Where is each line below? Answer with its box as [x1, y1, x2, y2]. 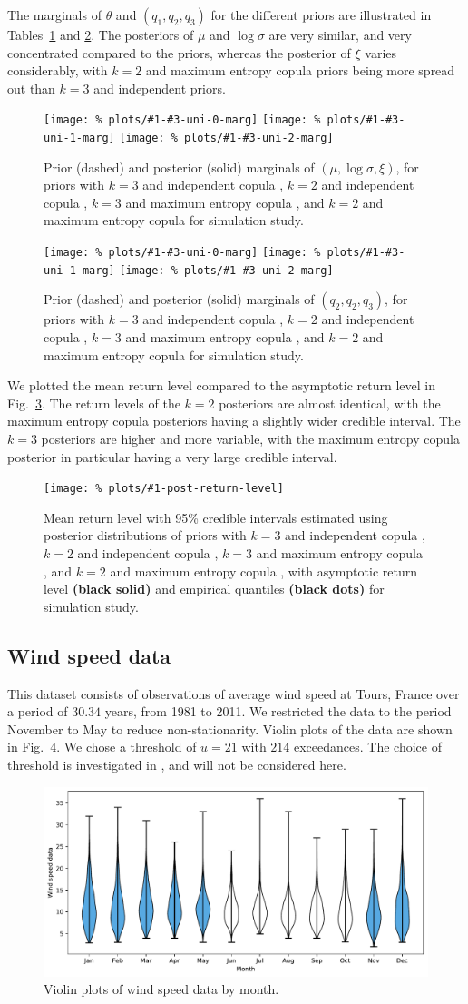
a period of [7, 702, 68, 721]
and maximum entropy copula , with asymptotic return [110, 561, 417, 580]
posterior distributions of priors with [44, 526, 247, 545]
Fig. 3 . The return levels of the [7, 393, 180, 412]
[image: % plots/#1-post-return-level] [44, 482, 284, 496]
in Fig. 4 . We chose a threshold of [7, 737, 197, 756]
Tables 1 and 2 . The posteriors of [7, 25, 194, 44]
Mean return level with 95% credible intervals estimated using [44, 507, 388, 527]
